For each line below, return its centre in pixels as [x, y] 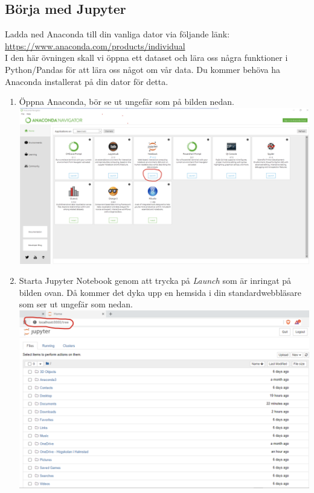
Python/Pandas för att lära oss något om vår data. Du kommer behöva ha [143, 69]
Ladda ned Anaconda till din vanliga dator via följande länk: [117, 34]
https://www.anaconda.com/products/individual [95, 46]
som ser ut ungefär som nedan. [76, 304]
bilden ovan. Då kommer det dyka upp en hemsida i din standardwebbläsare [160, 292]
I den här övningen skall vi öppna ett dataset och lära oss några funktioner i [146, 58]
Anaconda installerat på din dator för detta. [87, 81]
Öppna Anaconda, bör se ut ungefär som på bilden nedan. [127, 102]
